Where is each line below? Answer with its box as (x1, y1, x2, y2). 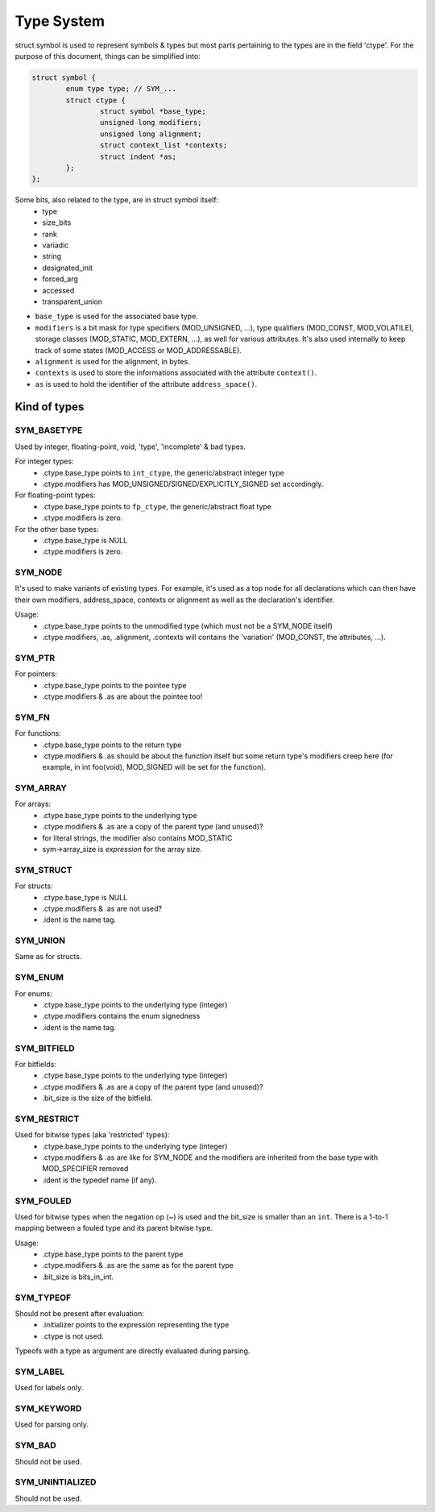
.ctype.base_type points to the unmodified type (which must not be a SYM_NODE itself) (42, 621, 333, 630)
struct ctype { (65, 95, 126, 105)
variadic (42, 240, 69, 250)
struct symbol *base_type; (99, 107, 207, 116)
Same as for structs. (14, 952, 82, 962)
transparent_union (42, 297, 102, 306)
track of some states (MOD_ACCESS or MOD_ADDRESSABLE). (35, 345, 242, 355)
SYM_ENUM (14, 972, 64, 983)
